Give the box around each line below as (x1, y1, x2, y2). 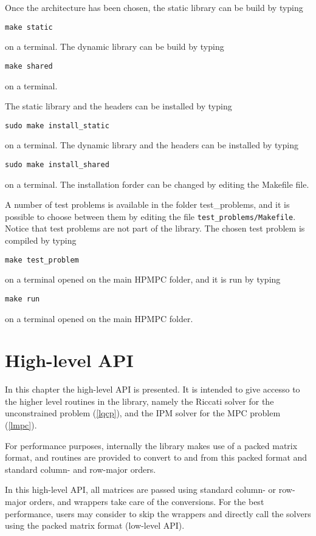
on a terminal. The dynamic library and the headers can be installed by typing (5, 139, 298, 151)
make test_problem (5, 255, 79, 264)
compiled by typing (5, 234, 77, 247)
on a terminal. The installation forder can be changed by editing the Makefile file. (5, 177, 309, 190)
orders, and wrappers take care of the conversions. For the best (29, 495, 264, 507)
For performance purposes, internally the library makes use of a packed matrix (5, 439, 298, 452)
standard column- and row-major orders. (5, 462, 156, 475)
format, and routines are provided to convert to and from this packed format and (5, 451, 307, 464)
